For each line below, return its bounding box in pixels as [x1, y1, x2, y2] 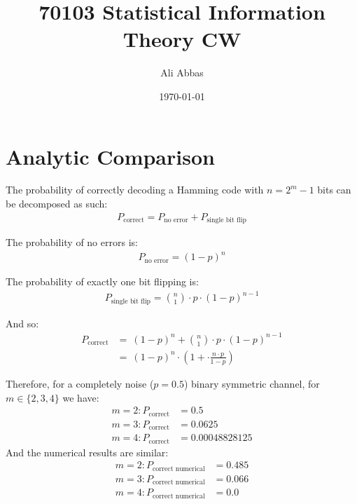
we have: [62, 390, 99, 404]
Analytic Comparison [6, 142, 215, 170]
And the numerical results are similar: [6, 444, 169, 459]
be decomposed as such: [6, 196, 108, 211]
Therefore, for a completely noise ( [6, 376, 154, 390]
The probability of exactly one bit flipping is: [6, 274, 199, 289]
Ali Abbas [160, 65, 204, 80]
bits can [317, 182, 351, 197]
